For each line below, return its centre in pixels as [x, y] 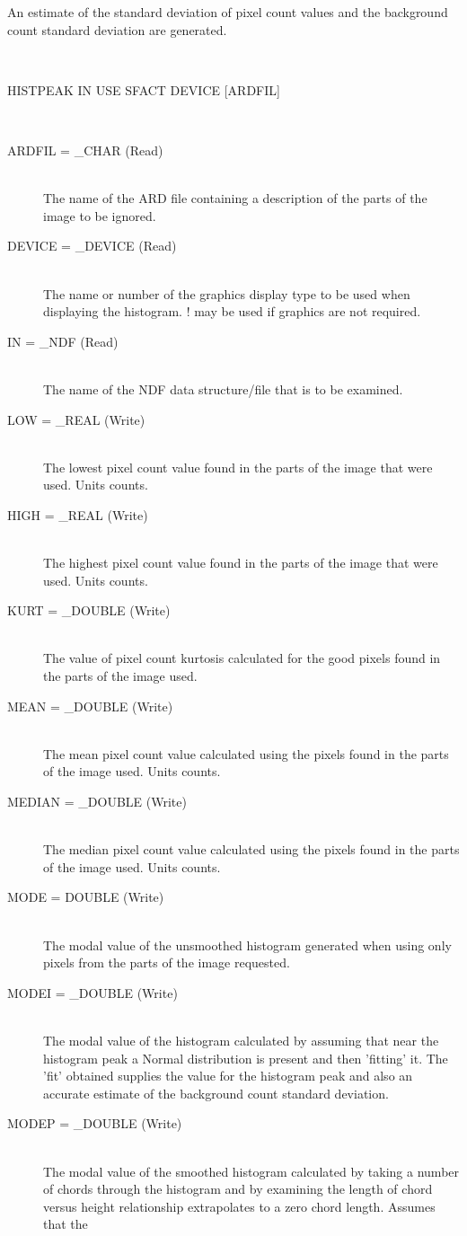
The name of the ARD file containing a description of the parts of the [235, 198]
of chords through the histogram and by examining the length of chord [238, 1189]
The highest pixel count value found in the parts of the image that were [241, 563]
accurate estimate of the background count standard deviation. [216, 1093]
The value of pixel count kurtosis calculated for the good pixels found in [242, 658]
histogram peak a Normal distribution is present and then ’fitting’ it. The [246, 1058]
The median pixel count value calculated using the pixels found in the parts [251, 849]
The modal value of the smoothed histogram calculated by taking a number [251, 1171]
